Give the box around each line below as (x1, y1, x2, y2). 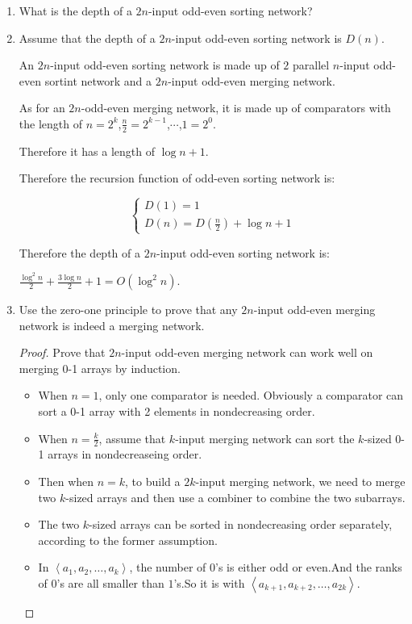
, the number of (129, 559, 206, 576)
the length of (19, 115, 82, 132)
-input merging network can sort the (175, 429, 355, 446)
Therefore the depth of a (19, 244, 140, 261)
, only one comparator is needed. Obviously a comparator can (98, 387, 404, 404)
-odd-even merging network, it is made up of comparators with (81, 99, 391, 116)
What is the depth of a (19, 2, 132, 19)
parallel (293, 57, 330, 73)
